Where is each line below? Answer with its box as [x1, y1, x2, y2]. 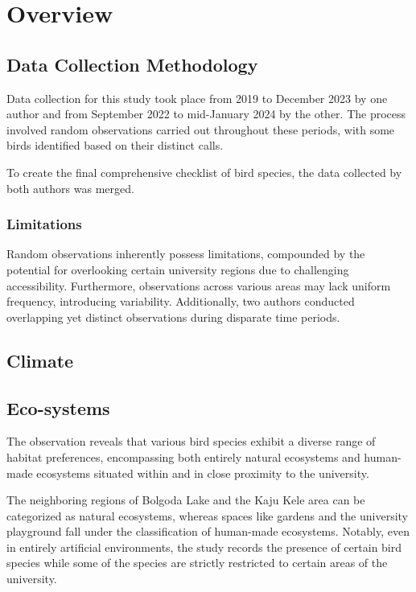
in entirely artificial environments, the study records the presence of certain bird [6, 538, 402, 555]
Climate [6, 347, 74, 372]
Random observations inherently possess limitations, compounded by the [6, 245, 365, 262]
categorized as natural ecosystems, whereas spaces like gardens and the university [6, 507, 408, 524]
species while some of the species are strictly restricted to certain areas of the [6, 554, 388, 571]
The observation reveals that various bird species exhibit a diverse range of [6, 433, 376, 450]
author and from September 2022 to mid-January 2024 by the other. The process [6, 105, 406, 122]
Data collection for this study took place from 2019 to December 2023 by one [6, 89, 388, 106]
